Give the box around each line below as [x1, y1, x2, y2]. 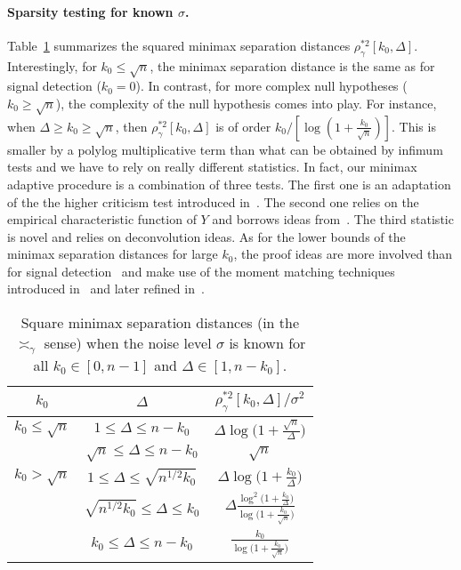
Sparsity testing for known [7, 2, 174, 20]
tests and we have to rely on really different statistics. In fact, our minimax [7, 157, 417, 176]
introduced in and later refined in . [7, 279, 205, 298]
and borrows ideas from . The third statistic [212, 210, 454, 229]
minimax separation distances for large [7, 245, 218, 263]
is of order [215, 116, 271, 135]
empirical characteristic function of [7, 210, 197, 229]
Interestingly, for [7, 56, 97, 75]
